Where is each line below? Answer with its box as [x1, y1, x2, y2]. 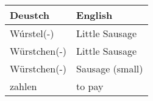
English [76, 8, 113, 22]
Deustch [10, 8, 50, 22]
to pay [76, 79, 104, 93]
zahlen [10, 79, 37, 93]
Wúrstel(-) [10, 26, 54, 40]
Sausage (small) [76, 61, 143, 75]
